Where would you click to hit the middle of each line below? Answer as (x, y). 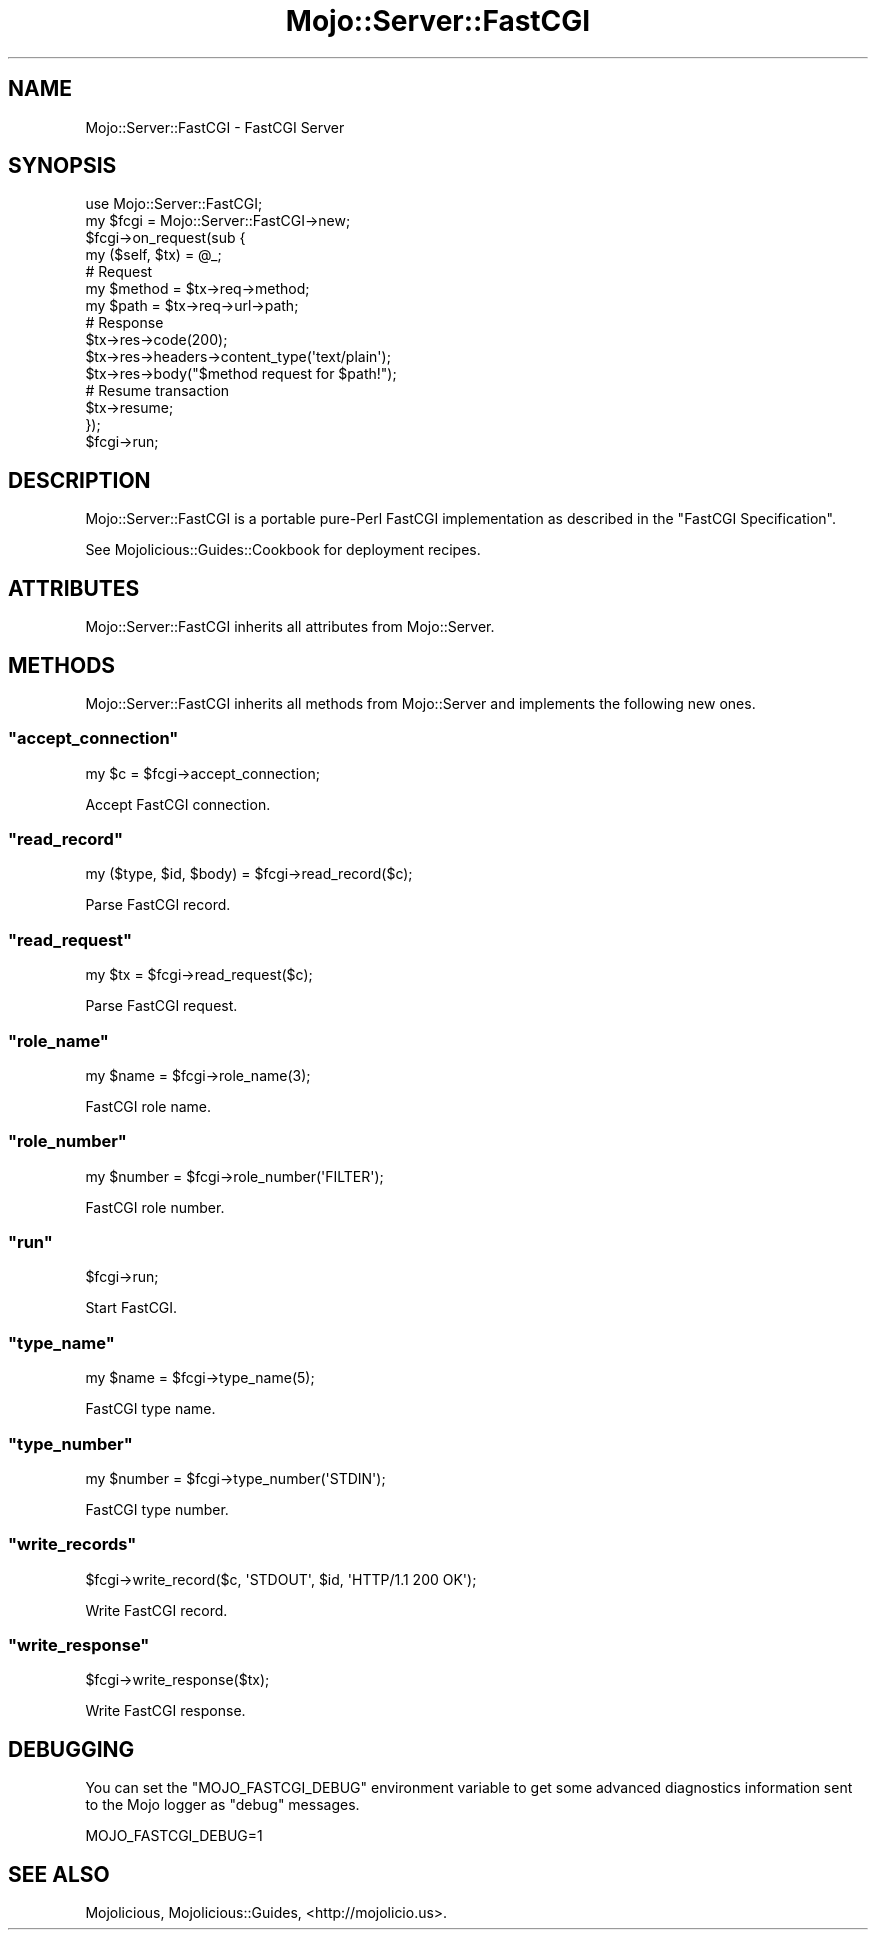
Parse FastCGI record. (158, 905)
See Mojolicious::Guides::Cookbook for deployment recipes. (283, 550)
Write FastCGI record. (156, 1610)
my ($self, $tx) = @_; (153, 255)
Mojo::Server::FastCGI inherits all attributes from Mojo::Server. (290, 627)
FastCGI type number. (157, 1509)
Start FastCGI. (131, 1308)
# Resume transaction (157, 391)
